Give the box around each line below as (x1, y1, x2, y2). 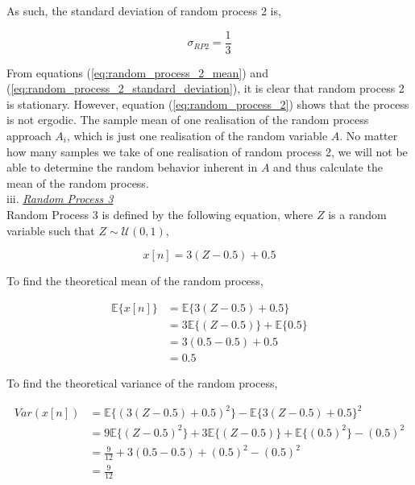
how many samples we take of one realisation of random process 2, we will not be (6, 143, 408, 160)
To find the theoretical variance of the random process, (6, 374, 278, 391)
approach (6, 127, 52, 144)
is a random (328, 206, 387, 222)
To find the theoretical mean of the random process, (6, 272, 264, 289)
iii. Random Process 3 (6, 190, 114, 207)
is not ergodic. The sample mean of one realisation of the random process (6, 111, 369, 128)
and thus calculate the (273, 159, 383, 176)
